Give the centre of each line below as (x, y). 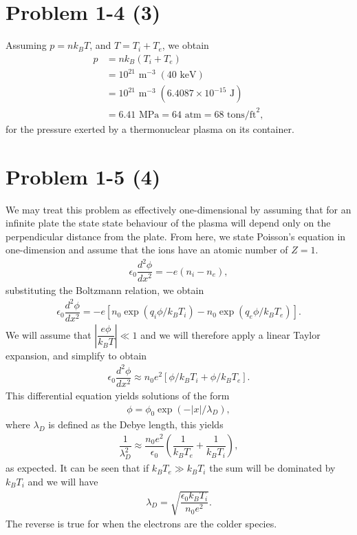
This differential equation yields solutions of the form (118, 395)
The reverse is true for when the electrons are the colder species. (141, 523)
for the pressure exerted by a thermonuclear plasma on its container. (150, 128)
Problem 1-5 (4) (83, 176)
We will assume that (48, 334)
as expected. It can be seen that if (77, 468)
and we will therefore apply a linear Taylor (230, 334)
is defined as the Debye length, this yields (136, 424)
